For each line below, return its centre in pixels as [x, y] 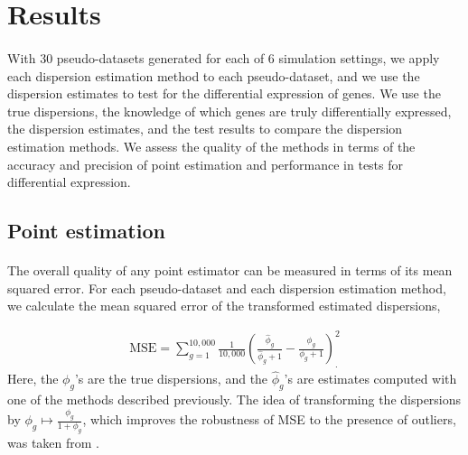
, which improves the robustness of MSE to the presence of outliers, [269, 419]
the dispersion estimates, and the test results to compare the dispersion [205, 129]
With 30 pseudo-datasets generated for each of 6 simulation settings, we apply [224, 57]
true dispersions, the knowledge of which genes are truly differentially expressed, [229, 111]
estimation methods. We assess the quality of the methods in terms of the [211, 146]
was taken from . [54, 442]
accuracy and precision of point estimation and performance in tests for [206, 164]
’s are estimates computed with [370, 379]
